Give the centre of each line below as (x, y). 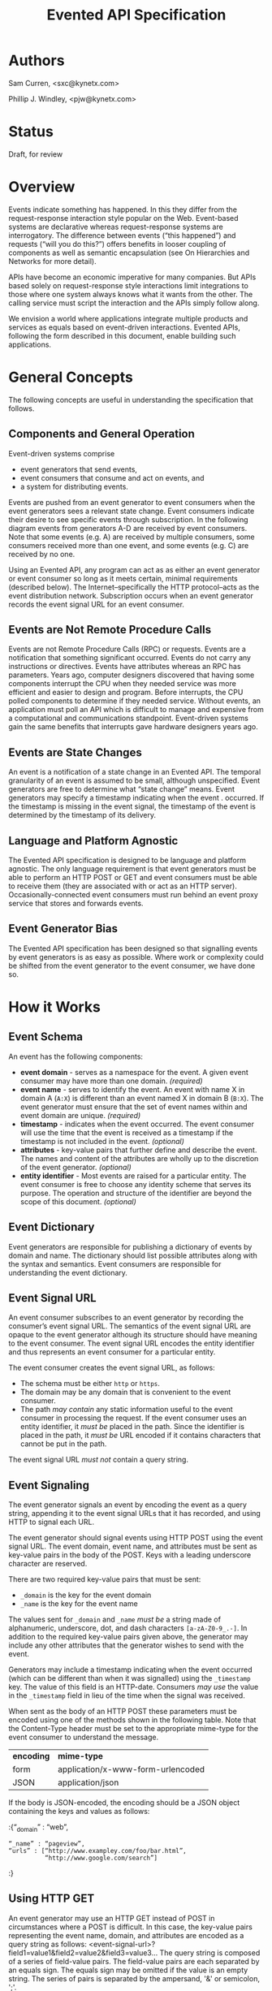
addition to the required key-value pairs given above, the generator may (129, 1637)
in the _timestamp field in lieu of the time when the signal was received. (127, 1695)
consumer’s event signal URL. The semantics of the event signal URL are (130, 1326)
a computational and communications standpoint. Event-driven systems (129, 718)
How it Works (55, 1007)
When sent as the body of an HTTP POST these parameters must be (123, 1712)
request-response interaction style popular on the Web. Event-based (123, 218)
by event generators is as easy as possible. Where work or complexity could (136, 957)
